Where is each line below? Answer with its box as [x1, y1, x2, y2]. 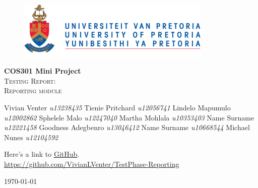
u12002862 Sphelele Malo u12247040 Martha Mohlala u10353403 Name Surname [4, 112, 254, 122]
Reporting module [4, 85, 62, 96]
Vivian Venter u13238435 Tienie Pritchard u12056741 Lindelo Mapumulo [4, 102, 231, 112]
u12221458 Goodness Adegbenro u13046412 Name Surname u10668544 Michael [4, 122, 250, 133]
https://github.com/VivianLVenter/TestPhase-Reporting [4, 158, 179, 169]
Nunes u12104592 [4, 132, 58, 142]
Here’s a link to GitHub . [4, 149, 80, 159]
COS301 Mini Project [4, 66, 81, 76]
